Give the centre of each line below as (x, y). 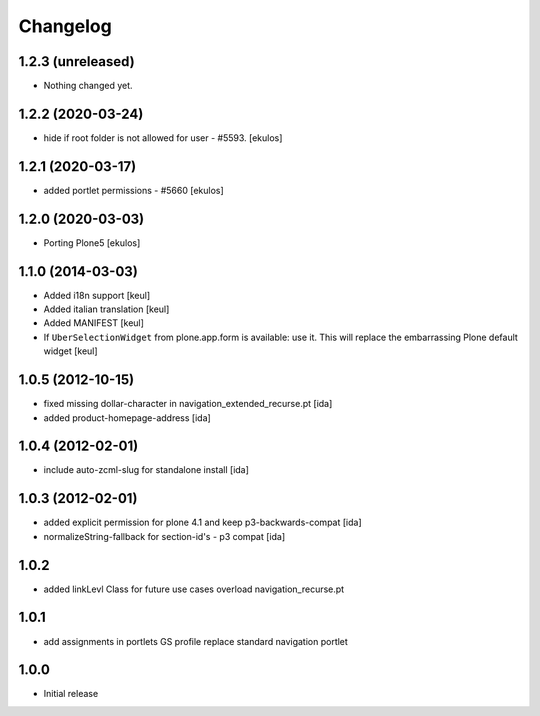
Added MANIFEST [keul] (94, 323)
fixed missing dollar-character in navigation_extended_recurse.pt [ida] (188, 404)
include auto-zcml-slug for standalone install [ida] (146, 470)
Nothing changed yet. (88, 86)
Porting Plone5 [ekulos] (92, 242)
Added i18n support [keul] (97, 295)
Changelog (65, 26)
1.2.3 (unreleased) (76, 61)
